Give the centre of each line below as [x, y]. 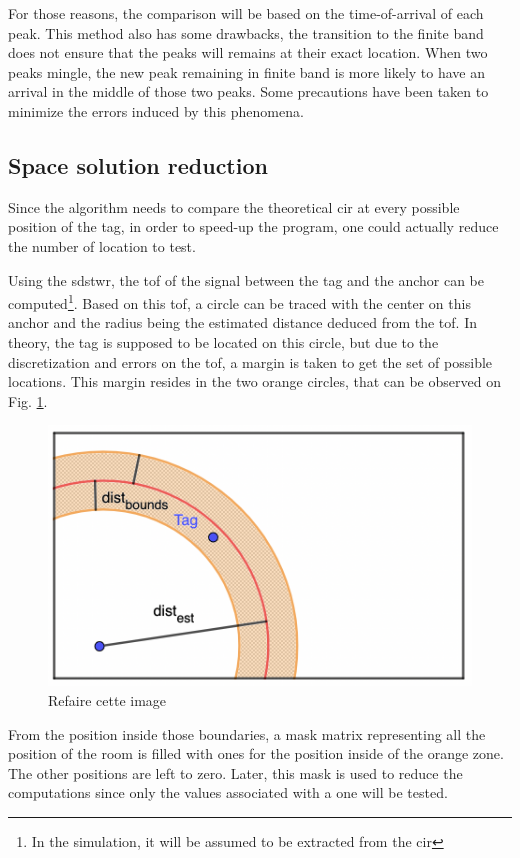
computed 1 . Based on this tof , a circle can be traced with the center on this [239, 301]
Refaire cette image [107, 700]
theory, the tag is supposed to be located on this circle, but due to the [223, 341]
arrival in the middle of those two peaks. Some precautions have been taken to [248, 91]
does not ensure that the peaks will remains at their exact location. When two [248, 52]
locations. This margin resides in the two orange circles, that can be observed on [254, 381]
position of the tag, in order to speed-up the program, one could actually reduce [253, 226]
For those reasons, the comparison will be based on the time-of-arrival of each [246, 13]
